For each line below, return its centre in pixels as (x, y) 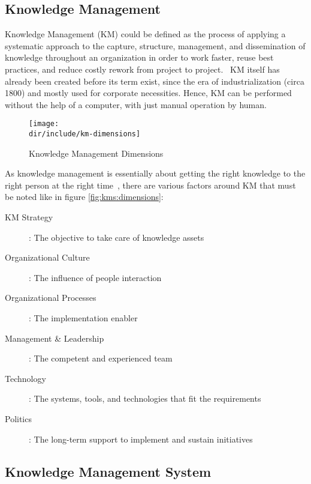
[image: (44, 124)
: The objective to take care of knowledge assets (117, 237)
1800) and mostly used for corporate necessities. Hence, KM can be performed (148, 93)
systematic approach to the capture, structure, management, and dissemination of (155, 45)
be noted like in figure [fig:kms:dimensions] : (84, 197)
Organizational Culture (47, 257)
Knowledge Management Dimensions (96, 153)
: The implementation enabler (83, 318)
